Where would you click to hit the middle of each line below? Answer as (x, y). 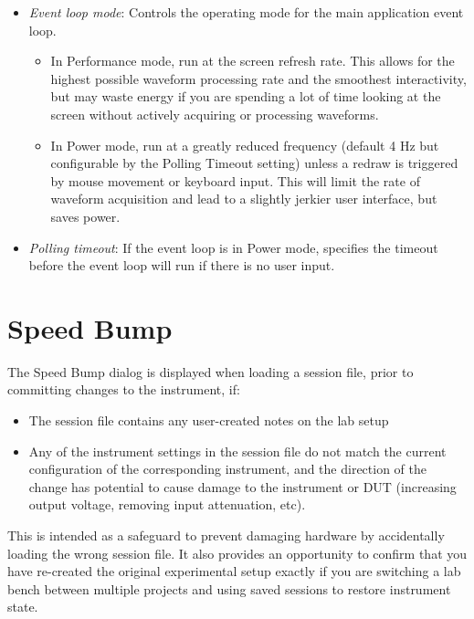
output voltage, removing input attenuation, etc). (167, 504)
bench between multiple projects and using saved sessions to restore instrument (229, 588)
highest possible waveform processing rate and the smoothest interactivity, (258, 78)
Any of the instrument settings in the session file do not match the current (237, 451)
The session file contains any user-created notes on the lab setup (209, 420)
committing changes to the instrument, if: (124, 389)
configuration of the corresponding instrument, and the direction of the (227, 469)
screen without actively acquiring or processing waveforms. (215, 114)
